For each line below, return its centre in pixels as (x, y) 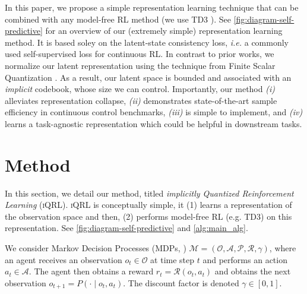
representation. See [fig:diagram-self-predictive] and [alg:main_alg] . (126, 228)
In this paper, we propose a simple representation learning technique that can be (152, 7)
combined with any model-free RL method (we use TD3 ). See (118, 19)
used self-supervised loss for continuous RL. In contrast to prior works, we (140, 54)
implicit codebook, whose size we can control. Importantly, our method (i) (140, 89)
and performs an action (245, 259)
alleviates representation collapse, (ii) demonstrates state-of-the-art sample (141, 100)
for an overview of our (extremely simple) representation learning (164, 31)
